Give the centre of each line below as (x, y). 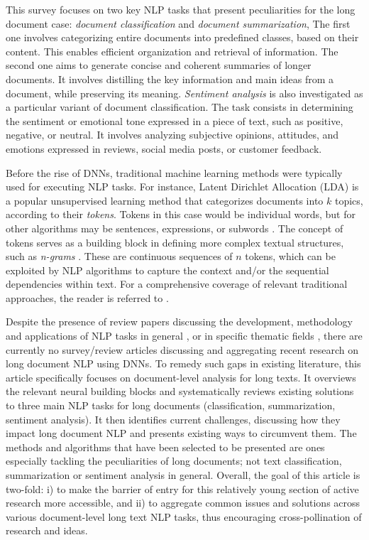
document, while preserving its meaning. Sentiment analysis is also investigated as (184, 93)
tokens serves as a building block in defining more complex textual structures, (175, 242)
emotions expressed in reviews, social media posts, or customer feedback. (164, 148)
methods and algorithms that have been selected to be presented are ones (165, 447)
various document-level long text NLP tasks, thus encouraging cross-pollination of (184, 516)
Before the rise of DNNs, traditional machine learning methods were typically (174, 172)
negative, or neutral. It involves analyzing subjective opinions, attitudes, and (172, 135)
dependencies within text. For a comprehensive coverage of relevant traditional (177, 284)
